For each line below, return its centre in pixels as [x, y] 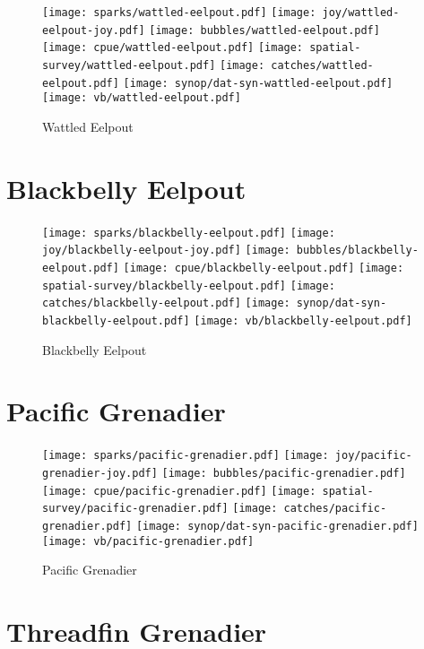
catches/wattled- [322, 65]
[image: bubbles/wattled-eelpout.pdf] [264, 30]
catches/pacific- [335, 509]
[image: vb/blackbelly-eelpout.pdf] [303, 320]
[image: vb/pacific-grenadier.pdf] [148, 541]
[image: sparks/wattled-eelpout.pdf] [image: [179, 13]
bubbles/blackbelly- [357, 251]
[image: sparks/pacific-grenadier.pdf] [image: [186, 456]
